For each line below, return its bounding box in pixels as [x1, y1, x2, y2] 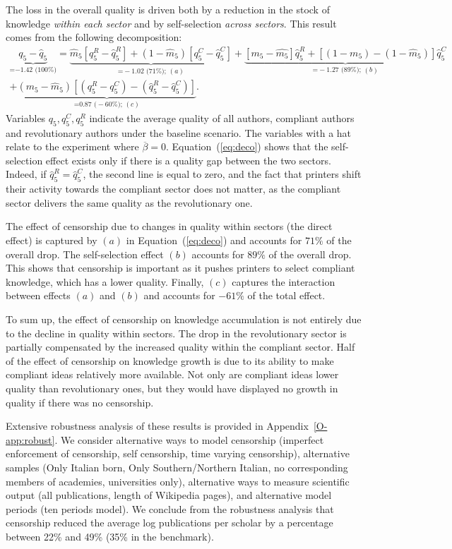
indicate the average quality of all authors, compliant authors [89, 110, 355, 125]
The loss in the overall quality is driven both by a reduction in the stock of [6, 2, 330, 16]
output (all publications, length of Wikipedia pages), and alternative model [6, 488, 332, 502]
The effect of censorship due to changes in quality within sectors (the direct [6, 219, 333, 234]
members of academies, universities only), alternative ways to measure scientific [6, 473, 350, 488]
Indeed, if [6, 167, 47, 181]
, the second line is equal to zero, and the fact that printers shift [83, 167, 362, 181]
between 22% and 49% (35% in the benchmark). [6, 529, 214, 543]
